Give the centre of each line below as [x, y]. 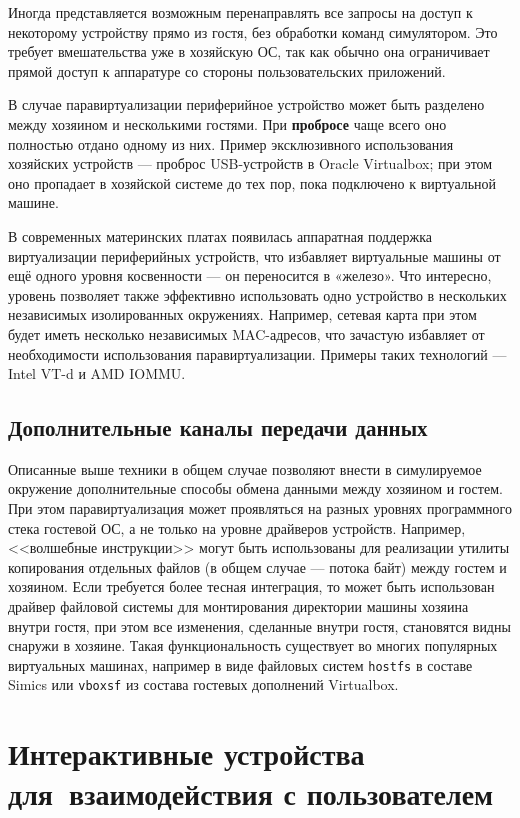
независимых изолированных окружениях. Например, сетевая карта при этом [242, 314]
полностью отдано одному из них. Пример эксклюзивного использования [231, 143]
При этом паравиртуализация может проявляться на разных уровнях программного [260, 508]
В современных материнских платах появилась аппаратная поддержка [220, 235]
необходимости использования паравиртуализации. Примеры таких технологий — [257, 353]
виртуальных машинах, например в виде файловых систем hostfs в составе [240, 664]
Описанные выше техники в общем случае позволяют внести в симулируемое [245, 468]
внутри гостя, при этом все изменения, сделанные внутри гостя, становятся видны [259, 625]
